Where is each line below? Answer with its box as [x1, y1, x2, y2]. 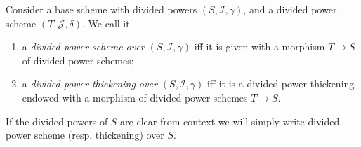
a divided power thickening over [22, 76, 157, 91]
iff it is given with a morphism [194, 39, 325, 54]
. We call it [82, 15, 130, 30]
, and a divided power [243, 2, 337, 16]
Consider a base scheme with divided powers [6, 2, 197, 16]
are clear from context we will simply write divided [120, 113, 340, 128]
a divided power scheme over [22, 39, 145, 54]
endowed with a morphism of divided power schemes [22, 90, 248, 104]
